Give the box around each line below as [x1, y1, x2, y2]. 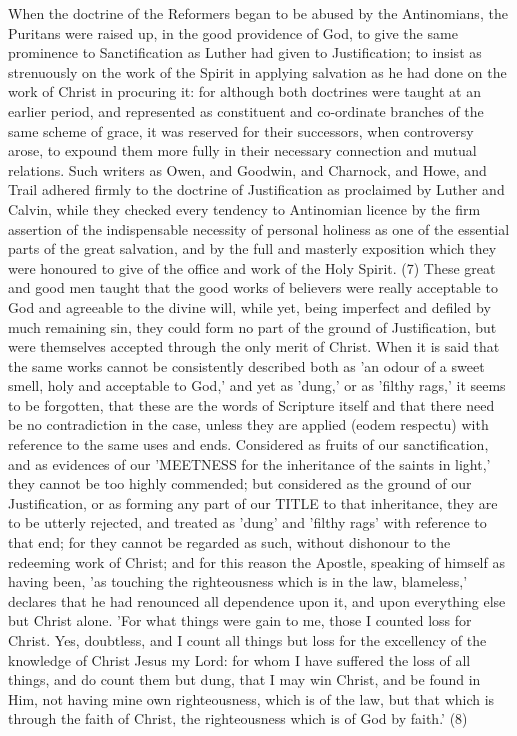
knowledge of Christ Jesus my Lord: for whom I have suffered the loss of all [8, 649, 471, 670]
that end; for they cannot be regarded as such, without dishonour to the [8, 532, 451, 553]
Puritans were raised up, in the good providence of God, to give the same [8, 22, 458, 43]
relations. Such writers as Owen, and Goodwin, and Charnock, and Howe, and [8, 159, 487, 180]
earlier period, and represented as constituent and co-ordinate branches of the [8, 100, 484, 121]
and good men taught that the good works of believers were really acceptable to [8, 277, 498, 298]
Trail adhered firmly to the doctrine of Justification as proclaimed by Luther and [8, 179, 505, 200]
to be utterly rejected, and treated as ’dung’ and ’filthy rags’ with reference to [8, 512, 487, 533]
